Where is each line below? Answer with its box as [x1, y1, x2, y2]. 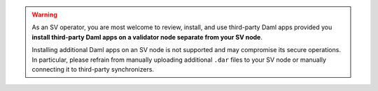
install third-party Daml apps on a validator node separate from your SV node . [31, 33, 262, 41]
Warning [31, 10, 57, 19]
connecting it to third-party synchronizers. [31, 65, 154, 73]
